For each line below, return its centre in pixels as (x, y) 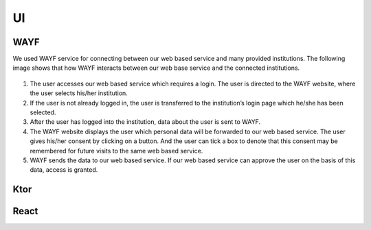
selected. (43, 112)
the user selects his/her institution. (79, 93)
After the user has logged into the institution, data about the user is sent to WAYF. (145, 122)
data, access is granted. (64, 170)
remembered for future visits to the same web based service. (116, 151)
